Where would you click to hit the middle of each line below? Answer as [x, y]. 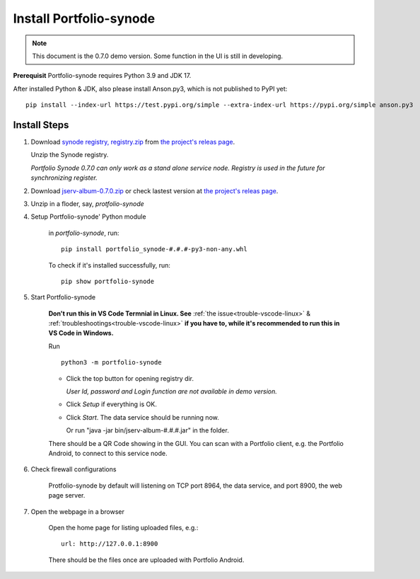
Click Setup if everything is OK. [111, 404]
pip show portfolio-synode [108, 281]
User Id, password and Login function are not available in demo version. [171, 391]
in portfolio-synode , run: [84, 233]
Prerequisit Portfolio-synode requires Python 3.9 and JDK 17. [102, 76]
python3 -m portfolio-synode [111, 362]
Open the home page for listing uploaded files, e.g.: [123, 527]
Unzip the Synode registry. [70, 155]
